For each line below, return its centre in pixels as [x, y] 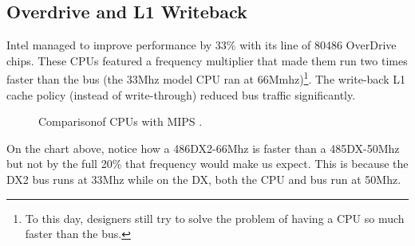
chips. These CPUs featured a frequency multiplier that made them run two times [207, 60]
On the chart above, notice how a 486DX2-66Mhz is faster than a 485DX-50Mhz [203, 148]
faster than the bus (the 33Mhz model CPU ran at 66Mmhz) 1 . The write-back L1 [206, 78]
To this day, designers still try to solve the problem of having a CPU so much [215, 218]
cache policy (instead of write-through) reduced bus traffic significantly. [181, 94]
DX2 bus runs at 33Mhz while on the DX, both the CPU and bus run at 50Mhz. [204, 180]
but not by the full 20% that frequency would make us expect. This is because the [207, 164]
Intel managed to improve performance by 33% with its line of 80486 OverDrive [202, 45]
